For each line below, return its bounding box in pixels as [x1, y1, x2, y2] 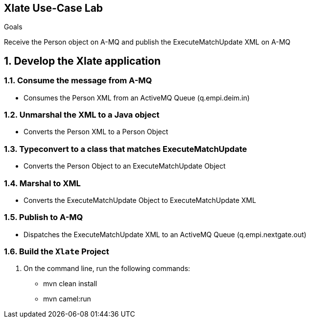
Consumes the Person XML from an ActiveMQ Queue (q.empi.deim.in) [24, 93, 250, 102]
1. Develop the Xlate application [4, 54, 161, 67]
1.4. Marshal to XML [4, 178, 81, 188]
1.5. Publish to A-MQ [4, 212, 83, 223]
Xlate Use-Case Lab [4, 2, 103, 14]
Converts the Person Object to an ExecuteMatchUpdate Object [24, 162, 226, 171]
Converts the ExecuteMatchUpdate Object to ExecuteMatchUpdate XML [24, 196, 256, 204]
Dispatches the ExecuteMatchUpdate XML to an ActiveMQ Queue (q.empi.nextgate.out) [24, 230, 307, 239]
